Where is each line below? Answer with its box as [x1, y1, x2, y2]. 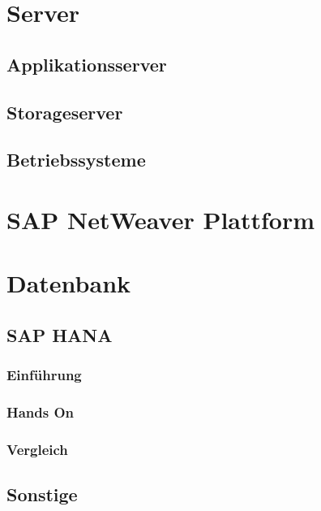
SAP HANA [6, 322, 113, 347]
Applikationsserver [6, 51, 167, 76]
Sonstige [6, 482, 78, 507]
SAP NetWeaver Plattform [6, 202, 315, 236]
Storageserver [6, 99, 123, 124]
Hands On [6, 402, 75, 422]
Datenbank [6, 266, 131, 300]
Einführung [6, 365, 82, 385]
